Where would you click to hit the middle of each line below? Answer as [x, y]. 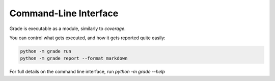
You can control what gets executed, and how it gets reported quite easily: [87, 38]
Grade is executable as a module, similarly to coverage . [67, 29]
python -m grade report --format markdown [74, 58]
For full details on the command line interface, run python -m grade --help [87, 72]
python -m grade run [46, 51]
